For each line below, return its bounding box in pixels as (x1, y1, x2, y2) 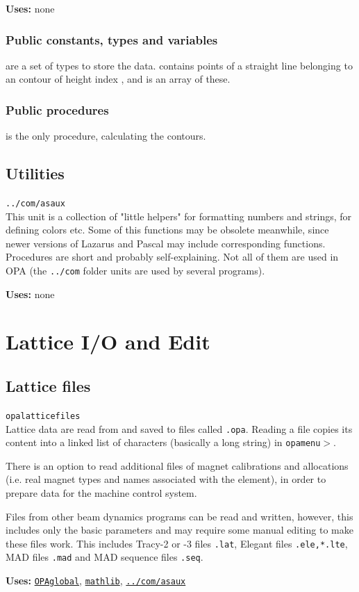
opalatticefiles (6, 411, 81, 421)
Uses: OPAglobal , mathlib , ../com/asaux (6, 573, 186, 588)
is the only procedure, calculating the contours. (6, 129, 206, 143)
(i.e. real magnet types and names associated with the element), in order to (6, 472, 326, 486)
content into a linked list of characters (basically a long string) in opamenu (6, 435, 321, 450)
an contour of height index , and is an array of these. (6, 72, 231, 86)
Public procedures (6, 101, 109, 118)
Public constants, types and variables (6, 31, 218, 48)
